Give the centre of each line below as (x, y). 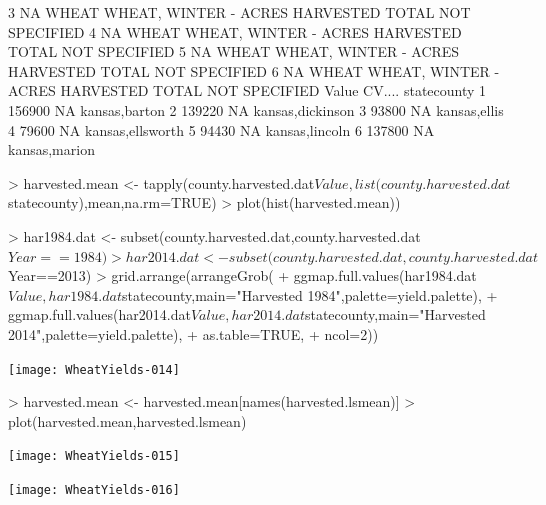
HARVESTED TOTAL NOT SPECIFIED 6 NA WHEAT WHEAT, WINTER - (254, 70)
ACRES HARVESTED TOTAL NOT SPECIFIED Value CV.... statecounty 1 (247, 90)
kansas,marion (51, 149)
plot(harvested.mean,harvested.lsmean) (127, 420)
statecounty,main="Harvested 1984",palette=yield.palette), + (310, 294)
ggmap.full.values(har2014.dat (99, 314)
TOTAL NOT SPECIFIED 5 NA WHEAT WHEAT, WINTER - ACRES (234, 51)
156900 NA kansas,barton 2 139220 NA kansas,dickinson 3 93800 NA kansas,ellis (256, 109)
